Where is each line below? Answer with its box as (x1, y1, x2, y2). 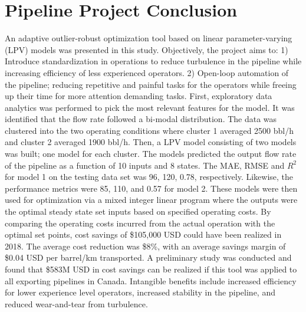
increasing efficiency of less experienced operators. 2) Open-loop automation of (5, 66, 289, 78)
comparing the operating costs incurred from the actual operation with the (5, 216, 275, 229)
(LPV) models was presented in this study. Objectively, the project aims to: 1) (5, 43, 288, 55)
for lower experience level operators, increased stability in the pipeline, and (5, 286, 275, 298)
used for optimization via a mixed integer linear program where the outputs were (5, 193, 298, 206)
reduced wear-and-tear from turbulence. (5, 297, 148, 310)
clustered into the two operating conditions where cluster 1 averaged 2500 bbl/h (5, 124, 294, 136)
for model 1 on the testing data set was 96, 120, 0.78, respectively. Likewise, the (5, 170, 294, 183)
